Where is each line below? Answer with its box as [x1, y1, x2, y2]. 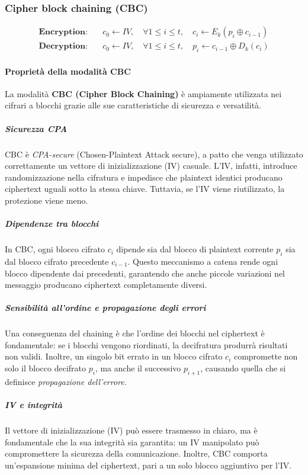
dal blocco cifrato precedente [5, 255, 109, 267]
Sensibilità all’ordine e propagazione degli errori [5, 301, 206, 314]
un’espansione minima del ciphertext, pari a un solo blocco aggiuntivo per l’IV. [5, 458, 292, 471]
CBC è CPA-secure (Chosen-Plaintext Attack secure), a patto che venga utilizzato [5, 147, 303, 160]
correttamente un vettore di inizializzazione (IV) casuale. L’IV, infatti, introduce [5, 159, 297, 172]
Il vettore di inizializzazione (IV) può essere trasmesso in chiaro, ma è [5, 424, 258, 437]
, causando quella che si [200, 362, 286, 374]
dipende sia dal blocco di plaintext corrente [116, 243, 274, 255]
